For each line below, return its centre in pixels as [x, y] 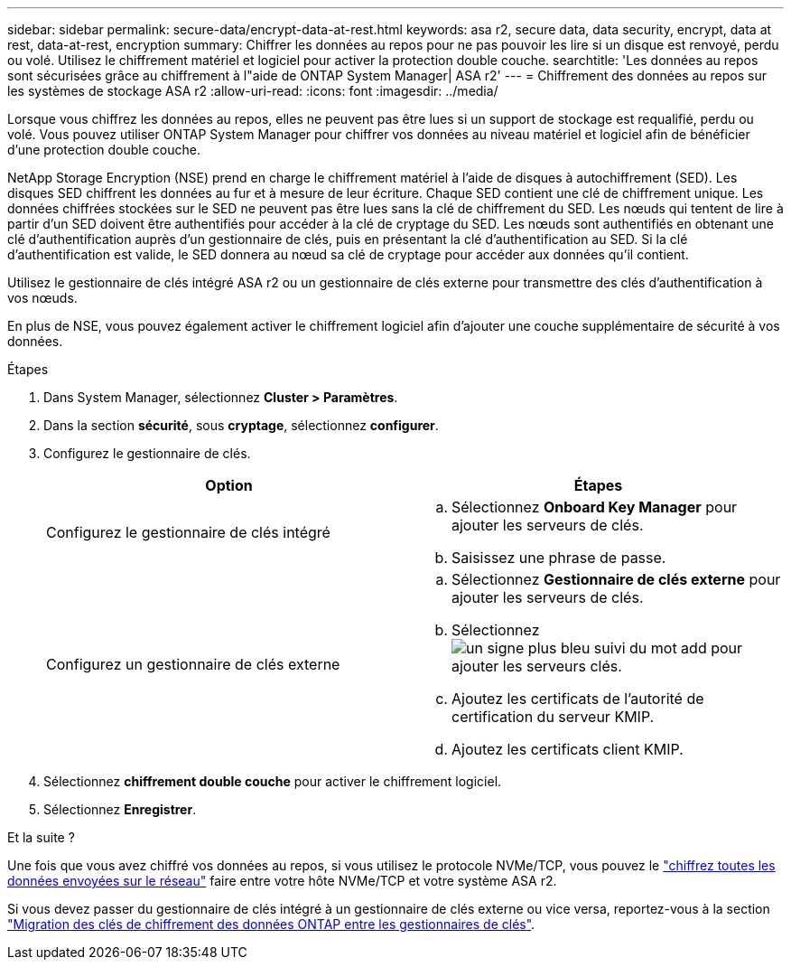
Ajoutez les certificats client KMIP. [568, 749]
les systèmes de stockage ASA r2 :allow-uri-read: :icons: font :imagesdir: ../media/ [253, 91]
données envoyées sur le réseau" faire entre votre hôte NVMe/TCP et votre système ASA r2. [282, 881]
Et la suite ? [41, 837]
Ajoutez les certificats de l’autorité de [578, 699]
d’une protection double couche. [104, 150]
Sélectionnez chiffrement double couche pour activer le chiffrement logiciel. [273, 781]
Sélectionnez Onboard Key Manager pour [595, 507]
